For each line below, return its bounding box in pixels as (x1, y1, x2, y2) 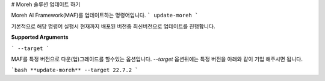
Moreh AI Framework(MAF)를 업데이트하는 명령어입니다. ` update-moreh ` (11, 12, 199, 19)
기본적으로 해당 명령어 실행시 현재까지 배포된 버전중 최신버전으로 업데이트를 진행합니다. (11, 23, 215, 30)
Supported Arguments (11, 33, 69, 41)
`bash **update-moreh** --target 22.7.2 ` (11, 67, 138, 74)
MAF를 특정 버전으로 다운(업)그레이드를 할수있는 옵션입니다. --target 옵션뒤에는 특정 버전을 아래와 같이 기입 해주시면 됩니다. (11, 55, 303, 63)
